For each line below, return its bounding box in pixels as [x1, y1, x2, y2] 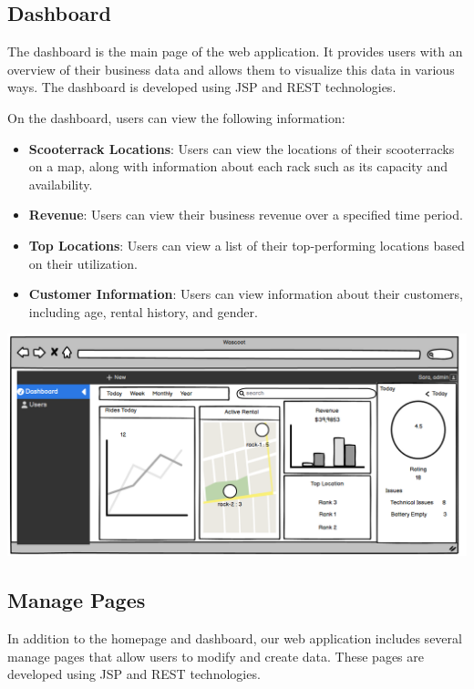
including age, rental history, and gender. [28, 302, 258, 321]
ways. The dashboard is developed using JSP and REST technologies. [7, 77, 397, 97]
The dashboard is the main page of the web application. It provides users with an [7, 42, 463, 61]
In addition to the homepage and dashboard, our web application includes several [7, 629, 462, 648]
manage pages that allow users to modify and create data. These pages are [7, 646, 425, 665]
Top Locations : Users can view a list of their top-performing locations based [28, 235, 465, 254]
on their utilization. [28, 253, 138, 273]
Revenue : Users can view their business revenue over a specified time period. [28, 205, 463, 224]
